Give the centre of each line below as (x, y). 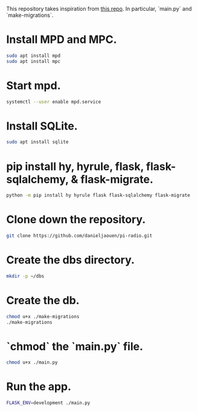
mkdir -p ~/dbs (25, 276)
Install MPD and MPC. (62, 40)
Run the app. (39, 387)
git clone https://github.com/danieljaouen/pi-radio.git (79, 236)
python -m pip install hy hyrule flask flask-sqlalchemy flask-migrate (98, 195)
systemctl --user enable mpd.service (54, 102)
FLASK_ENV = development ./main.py (48, 403)
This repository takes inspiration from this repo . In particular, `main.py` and (99, 9)
